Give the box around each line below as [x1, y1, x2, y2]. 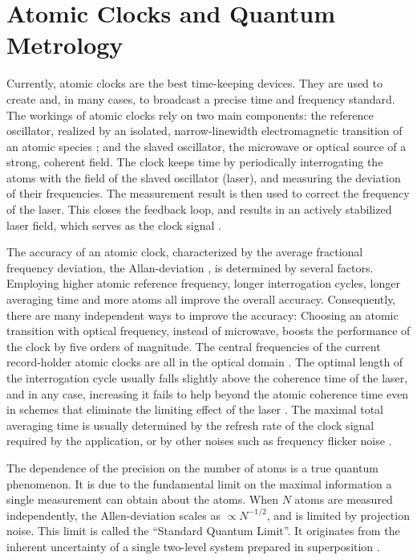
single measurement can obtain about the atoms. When [6, 491, 278, 508]
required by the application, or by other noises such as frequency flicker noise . [6, 432, 392, 449]
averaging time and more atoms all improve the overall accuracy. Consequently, [6, 291, 396, 308]
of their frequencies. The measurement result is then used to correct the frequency [6, 185, 410, 202]
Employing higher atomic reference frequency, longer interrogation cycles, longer [6, 275, 400, 292]
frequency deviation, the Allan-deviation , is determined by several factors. [6, 259, 374, 276]
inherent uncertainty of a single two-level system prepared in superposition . [6, 538, 380, 554]
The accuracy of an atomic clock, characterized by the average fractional [6, 243, 363, 260]
